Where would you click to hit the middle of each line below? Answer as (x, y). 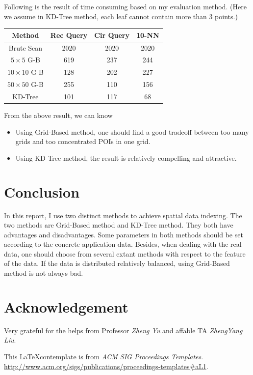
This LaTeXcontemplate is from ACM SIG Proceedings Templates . (104, 356)
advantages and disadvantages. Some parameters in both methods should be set (124, 234)
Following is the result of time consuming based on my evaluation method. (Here (125, 6)
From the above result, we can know (58, 115)
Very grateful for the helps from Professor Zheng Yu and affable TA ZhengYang (123, 330)
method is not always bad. (44, 273)
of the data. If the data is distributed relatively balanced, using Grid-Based (117, 263)
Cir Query (112, 35)
